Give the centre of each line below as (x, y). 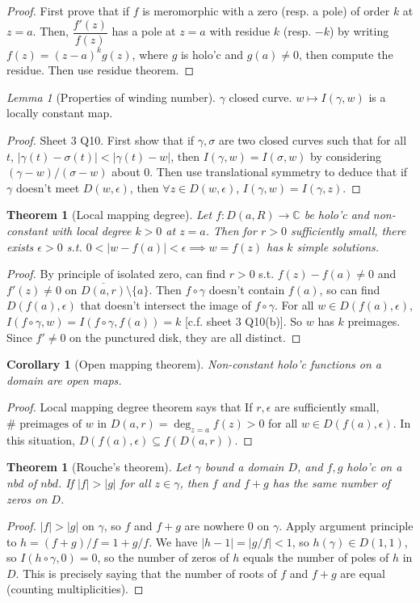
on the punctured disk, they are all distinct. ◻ (185, 337)
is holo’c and (212, 54)
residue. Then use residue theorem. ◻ (101, 70)
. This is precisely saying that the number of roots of (146, 573)
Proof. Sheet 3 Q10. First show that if (101, 140)
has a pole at (144, 31)
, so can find (350, 289)
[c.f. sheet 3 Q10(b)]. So (244, 320)
